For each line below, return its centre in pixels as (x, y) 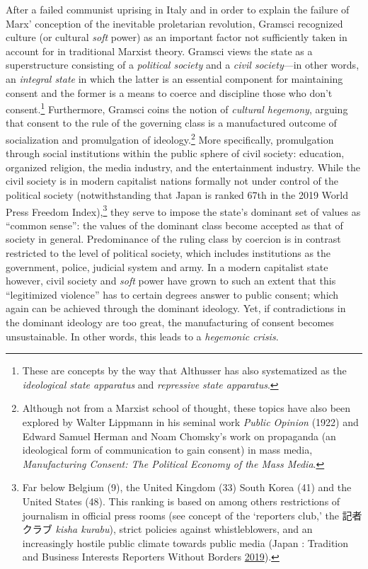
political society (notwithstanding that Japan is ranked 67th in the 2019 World (177, 195)
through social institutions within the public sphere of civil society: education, (175, 153)
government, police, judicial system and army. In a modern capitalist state (167, 266)
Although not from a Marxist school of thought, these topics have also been (186, 408)
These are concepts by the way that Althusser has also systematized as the (184, 370)
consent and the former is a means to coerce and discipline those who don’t (169, 92)
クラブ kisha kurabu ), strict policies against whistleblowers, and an (167, 529)
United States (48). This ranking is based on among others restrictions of (181, 501)
